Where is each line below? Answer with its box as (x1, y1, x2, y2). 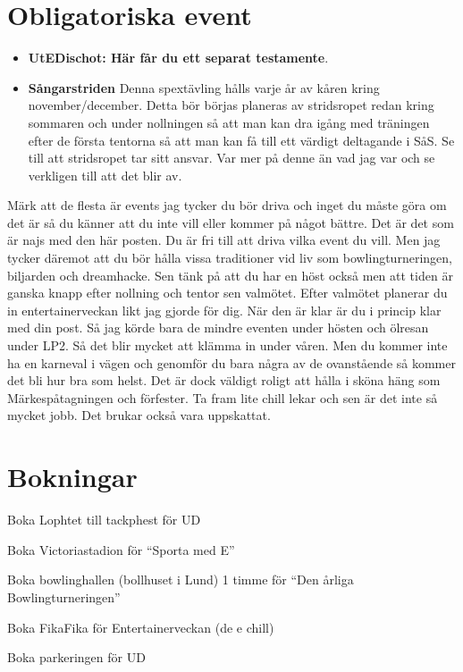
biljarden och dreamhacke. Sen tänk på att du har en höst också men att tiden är (7, 265, 453, 284)
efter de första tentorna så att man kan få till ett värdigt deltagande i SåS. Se (28, 130, 455, 149)
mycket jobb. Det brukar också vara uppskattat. (7, 406, 271, 424)
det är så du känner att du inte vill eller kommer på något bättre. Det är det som (7, 213, 454, 231)
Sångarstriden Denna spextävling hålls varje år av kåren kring (28, 78, 380, 97)
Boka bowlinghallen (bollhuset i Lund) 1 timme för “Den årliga (7, 570, 354, 589)
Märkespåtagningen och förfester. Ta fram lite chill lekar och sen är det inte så (7, 388, 438, 407)
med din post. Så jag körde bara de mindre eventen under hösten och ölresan (7, 318, 429, 337)
